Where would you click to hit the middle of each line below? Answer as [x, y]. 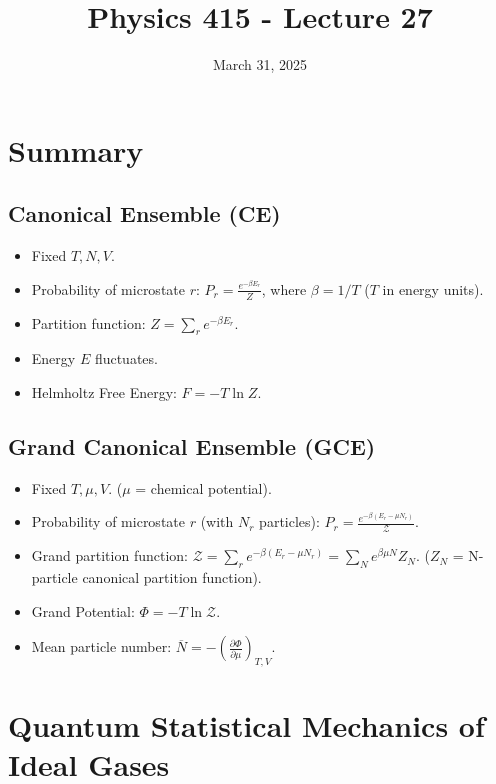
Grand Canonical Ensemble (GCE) [192, 445]
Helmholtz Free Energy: [104, 391]
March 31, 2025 [260, 64]
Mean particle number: [101, 646]
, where [284, 288]
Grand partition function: [109, 555]
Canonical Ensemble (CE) [144, 213]
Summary [76, 149]
